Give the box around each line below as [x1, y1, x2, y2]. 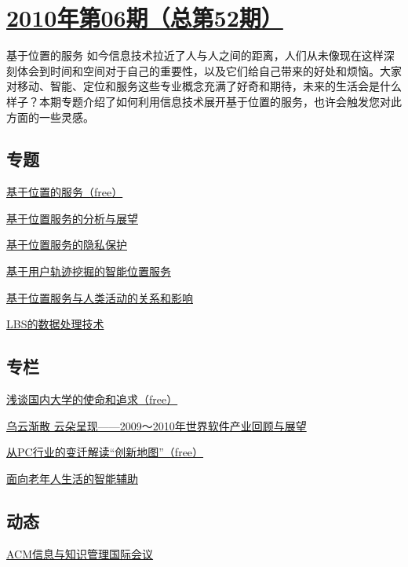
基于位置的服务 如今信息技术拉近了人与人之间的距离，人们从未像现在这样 [6, 47, 384, 64]
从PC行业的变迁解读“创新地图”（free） [6, 444, 204, 460]
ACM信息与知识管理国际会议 [6, 545, 154, 562]
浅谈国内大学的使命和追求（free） [6, 391, 178, 408]
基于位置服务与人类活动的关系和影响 [6, 289, 193, 305]
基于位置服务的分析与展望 [6, 210, 138, 226]
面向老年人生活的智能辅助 [6, 470, 138, 486]
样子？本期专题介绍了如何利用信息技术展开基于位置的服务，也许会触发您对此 [6, 93, 402, 109]
